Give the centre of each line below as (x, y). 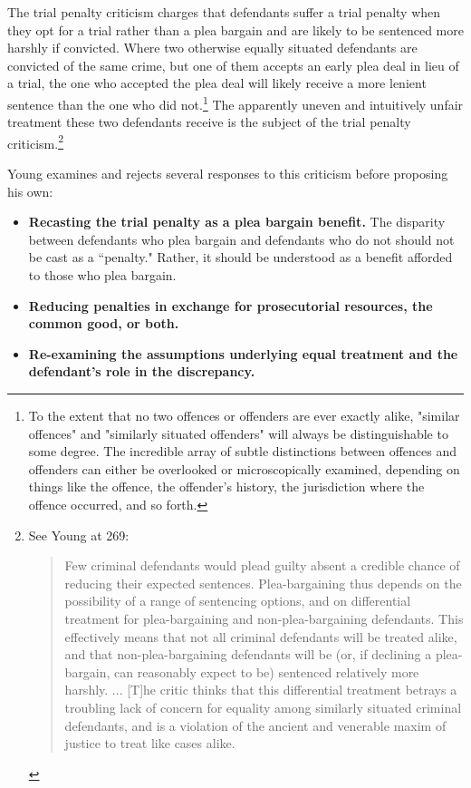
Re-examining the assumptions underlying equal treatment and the (243, 353)
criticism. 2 (35, 141)
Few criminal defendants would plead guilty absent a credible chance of (262, 565)
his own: (30, 191)
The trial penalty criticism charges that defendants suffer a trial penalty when (224, 12)
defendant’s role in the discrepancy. (142, 371)
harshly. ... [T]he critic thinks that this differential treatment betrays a (261, 690)
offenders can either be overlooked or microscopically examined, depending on (244, 468)
